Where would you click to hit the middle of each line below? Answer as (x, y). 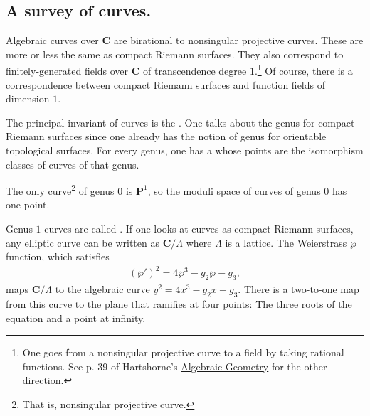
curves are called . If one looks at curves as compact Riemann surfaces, (199, 229)
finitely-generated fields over (67, 71)
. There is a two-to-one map (298, 289)
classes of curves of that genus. (73, 164)
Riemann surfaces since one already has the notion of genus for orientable (166, 136)
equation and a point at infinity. (76, 318)
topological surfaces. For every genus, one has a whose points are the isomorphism (185, 150)
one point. (28, 204)
